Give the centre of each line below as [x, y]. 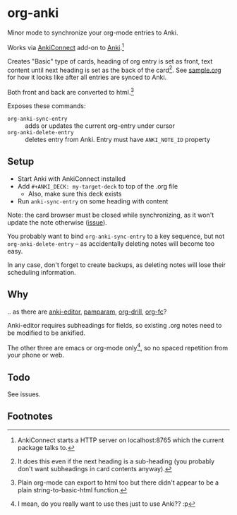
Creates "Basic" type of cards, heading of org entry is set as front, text [110, 61]
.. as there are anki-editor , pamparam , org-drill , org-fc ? [87, 312]
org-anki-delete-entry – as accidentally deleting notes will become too [111, 243]
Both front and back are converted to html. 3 [71, 91]
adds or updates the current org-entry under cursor [100, 126]
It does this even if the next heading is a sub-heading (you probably [116, 461]
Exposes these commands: [47, 106]
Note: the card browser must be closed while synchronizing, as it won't [111, 215]
